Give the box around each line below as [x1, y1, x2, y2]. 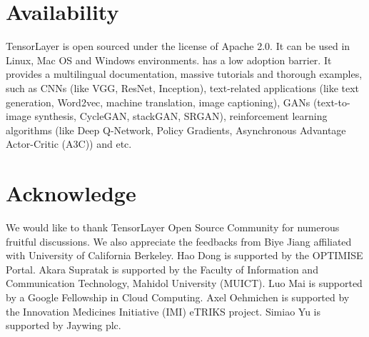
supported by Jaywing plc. [6, 318, 121, 333]
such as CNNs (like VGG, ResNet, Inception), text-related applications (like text [6, 80, 360, 95]
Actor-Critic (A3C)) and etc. [6, 136, 132, 151]
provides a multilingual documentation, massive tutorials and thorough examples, [6, 66, 363, 81]
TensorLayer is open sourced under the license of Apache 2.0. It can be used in [6, 39, 350, 54]
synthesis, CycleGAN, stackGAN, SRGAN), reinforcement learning [34, 109, 328, 124]
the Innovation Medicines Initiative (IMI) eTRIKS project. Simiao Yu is [6, 303, 321, 318]
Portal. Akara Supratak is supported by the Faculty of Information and [6, 261, 318, 276]
